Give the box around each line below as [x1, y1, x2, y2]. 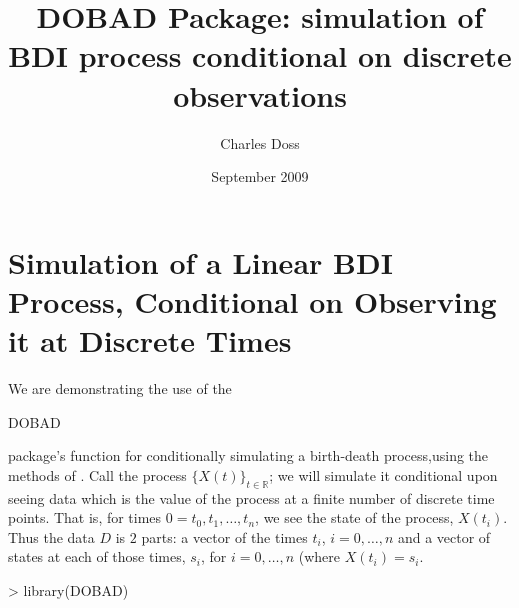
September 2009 [211, 166, 309, 187]
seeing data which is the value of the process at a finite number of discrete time [8, 487, 495, 508]
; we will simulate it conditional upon [269, 464, 498, 485]
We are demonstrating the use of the [8, 378, 232, 398]
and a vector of [397, 526, 491, 547]
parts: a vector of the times [141, 526, 308, 547]
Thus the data [8, 526, 95, 547]
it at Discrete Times [8, 320, 292, 361]
